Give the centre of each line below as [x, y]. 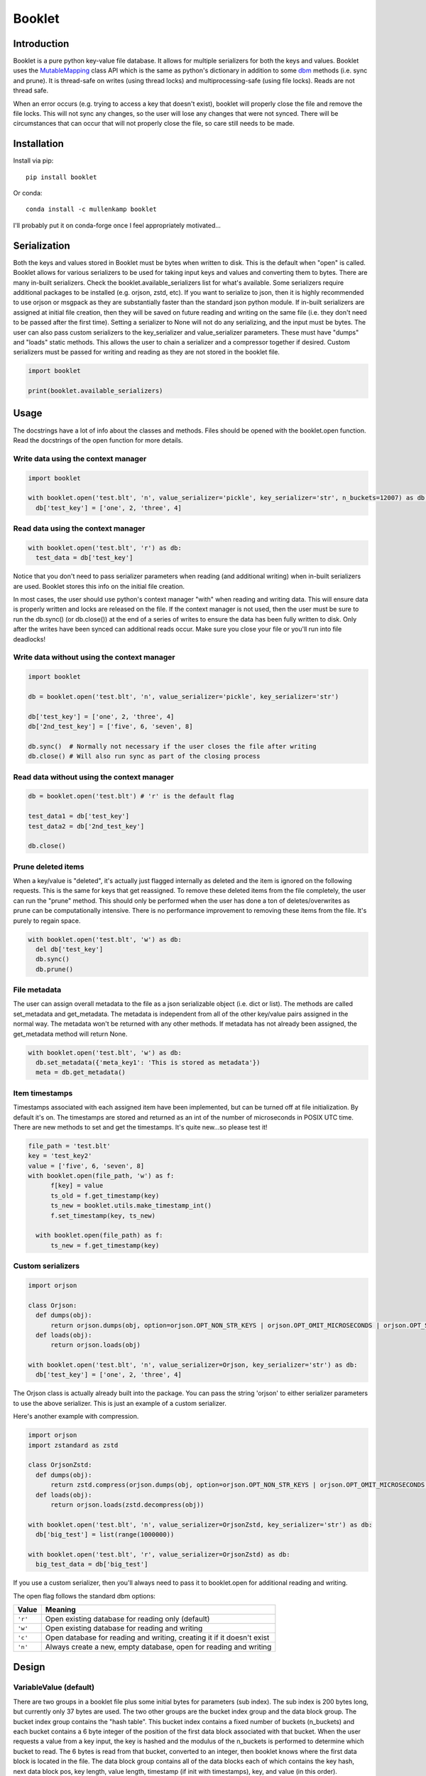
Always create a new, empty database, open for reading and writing [158, 1647]
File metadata [37, 990]
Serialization [42, 245]
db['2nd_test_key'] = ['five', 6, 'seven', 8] [110, 727]
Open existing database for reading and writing [124, 1628]
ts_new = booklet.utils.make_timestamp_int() [131, 1206]
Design [29, 1667]
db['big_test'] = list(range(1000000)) [105, 1535]
